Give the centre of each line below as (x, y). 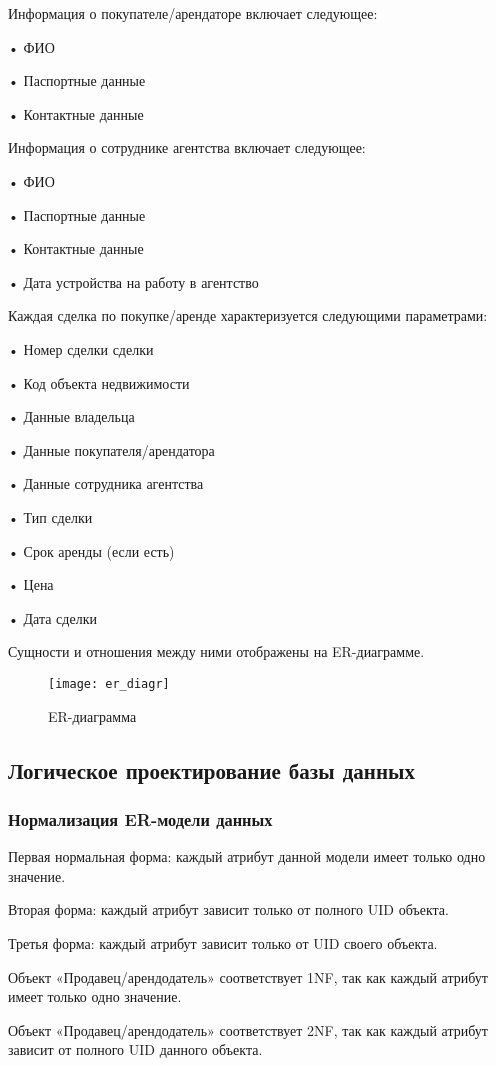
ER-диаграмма (92, 715)
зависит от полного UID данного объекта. (135, 1049)
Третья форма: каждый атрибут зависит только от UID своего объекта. (223, 942)
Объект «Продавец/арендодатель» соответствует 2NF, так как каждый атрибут (248, 1029)
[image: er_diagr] (109, 683)
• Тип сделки (50, 516)
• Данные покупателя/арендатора (111, 449)
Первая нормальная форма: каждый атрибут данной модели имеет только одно (247, 856)
